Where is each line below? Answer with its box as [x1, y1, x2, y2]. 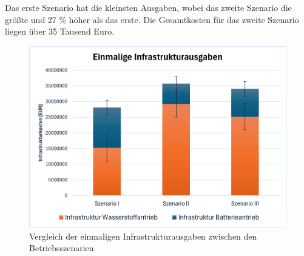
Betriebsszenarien [29, 241, 94, 254]
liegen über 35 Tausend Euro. [5, 25, 115, 38]
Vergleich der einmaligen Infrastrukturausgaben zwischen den [29, 229, 257, 242]
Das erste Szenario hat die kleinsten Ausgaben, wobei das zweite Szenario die [5, 1, 292, 13]
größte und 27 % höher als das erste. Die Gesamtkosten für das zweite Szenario [5, 13, 299, 25]
